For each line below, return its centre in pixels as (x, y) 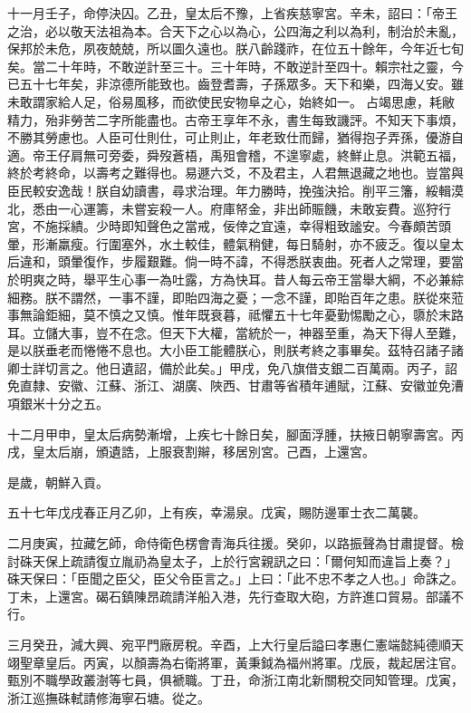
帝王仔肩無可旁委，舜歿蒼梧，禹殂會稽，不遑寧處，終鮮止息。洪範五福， (248, 154)
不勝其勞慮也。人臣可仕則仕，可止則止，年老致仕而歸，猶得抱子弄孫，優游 (229, 137)
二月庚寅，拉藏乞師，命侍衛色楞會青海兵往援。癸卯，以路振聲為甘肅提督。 (229, 543)
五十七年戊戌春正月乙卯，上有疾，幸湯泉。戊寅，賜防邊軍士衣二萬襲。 (216, 512)
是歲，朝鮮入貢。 (58, 482)
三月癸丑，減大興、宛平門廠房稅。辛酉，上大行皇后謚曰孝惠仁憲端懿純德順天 (235, 644)
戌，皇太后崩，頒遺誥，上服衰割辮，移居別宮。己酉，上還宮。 (191, 452)
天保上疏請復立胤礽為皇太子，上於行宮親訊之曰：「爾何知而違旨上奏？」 (245, 560)
